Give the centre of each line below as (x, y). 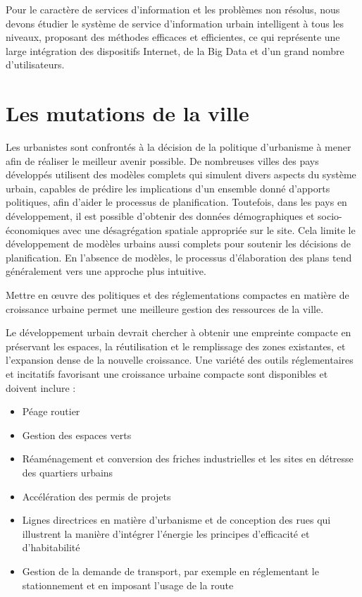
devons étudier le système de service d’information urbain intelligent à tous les (175, 23)
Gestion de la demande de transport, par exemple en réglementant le (170, 571)
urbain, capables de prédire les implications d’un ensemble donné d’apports (168, 188)
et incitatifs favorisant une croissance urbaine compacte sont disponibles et (167, 374)
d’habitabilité (51, 547)
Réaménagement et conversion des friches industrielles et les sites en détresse (188, 458)
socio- (330, 216)
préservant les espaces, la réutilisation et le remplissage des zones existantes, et (176, 346)
